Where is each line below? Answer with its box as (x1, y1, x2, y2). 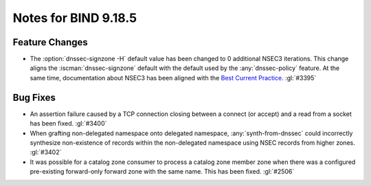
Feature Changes (12, 36, 89, 48)
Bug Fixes (12, 91, 56, 103)
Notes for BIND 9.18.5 (12, 10, 137, 25)
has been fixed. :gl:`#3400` (30, 119, 107, 128)
